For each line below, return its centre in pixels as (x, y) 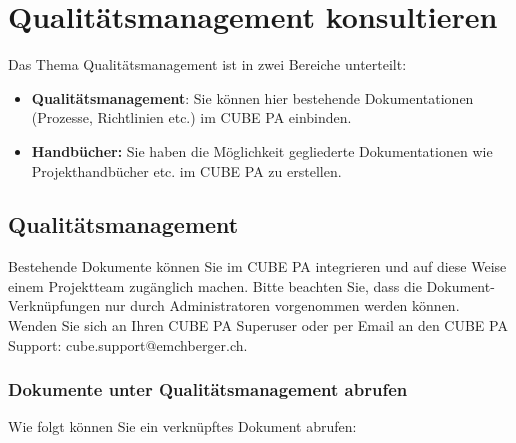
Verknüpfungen (54, 305)
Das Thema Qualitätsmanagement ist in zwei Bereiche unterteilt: (207, 64)
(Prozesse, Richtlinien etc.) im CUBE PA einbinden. (191, 117)
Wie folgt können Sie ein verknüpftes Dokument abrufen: (182, 426)
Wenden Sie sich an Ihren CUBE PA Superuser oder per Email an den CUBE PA (258, 325)
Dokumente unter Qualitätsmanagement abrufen (208, 389)
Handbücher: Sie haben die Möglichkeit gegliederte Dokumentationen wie (262, 150)
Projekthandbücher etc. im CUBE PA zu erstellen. (186, 170)
